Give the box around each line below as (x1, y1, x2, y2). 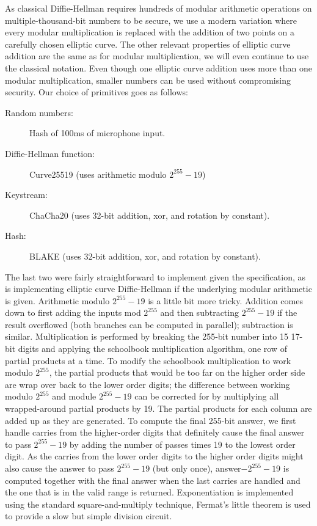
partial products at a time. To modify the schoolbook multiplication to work (5, 354, 291, 367)
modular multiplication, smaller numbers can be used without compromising (5, 73, 291, 86)
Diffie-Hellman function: (5, 147, 95, 159)
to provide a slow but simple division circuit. (5, 510, 172, 522)
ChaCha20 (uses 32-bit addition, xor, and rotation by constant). (29, 208, 270, 221)
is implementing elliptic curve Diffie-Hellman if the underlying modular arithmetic (5, 282, 312, 295)
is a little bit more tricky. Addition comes (148, 294, 303, 307)
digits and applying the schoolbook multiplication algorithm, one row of (18, 342, 287, 355)
